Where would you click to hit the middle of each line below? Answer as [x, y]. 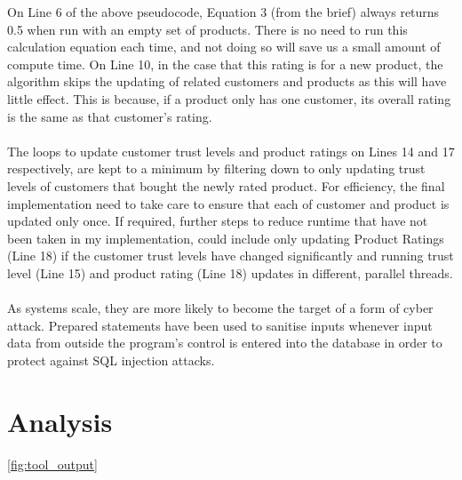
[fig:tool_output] [52, 464]
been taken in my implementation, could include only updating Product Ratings [226, 238]
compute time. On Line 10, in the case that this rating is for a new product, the [225, 64]
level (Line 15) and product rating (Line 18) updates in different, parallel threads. [230, 272]
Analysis [60, 421]
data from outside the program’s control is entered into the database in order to [225, 343]
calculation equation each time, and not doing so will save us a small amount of [224, 47]
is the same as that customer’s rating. [110, 116]
